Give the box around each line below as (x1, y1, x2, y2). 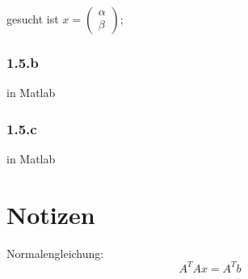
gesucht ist (6, 11, 59, 27)
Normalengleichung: (6, 244, 104, 261)
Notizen (6, 197, 95, 230)
